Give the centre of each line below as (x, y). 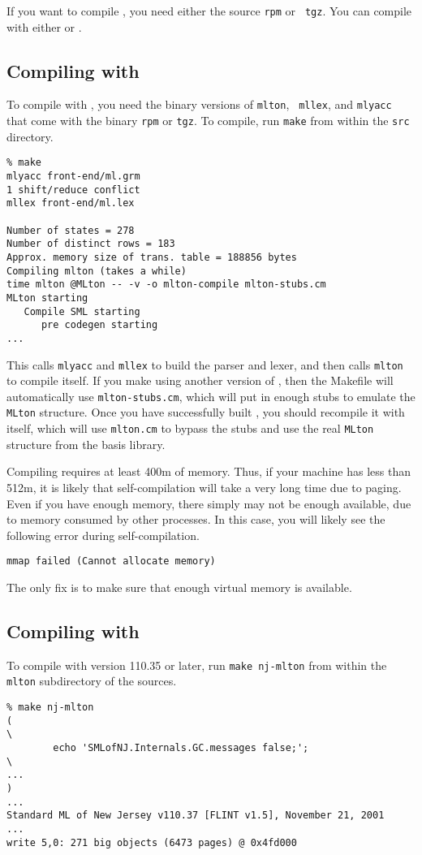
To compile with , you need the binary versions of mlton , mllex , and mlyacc (199, 104)
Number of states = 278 (71, 230)
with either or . (44, 26)
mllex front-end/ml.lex (71, 203)
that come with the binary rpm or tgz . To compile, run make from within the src (208, 121)
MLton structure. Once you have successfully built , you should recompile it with (206, 412)
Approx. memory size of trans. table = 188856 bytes (152, 257)
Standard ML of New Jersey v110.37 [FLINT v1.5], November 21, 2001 (196, 816)
